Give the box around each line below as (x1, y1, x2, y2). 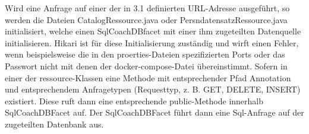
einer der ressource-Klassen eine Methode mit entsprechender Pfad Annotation (5, 71, 291, 84)
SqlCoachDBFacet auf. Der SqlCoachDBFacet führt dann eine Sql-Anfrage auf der (5, 106, 304, 119)
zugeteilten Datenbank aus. (5, 117, 104, 130)
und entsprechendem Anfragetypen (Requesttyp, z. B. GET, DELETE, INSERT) (5, 83, 301, 95)
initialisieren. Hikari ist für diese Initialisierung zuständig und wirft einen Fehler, (5, 36, 299, 49)
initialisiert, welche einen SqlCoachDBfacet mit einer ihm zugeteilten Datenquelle (5, 25, 301, 37)
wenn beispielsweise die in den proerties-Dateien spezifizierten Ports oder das (5, 48, 285, 60)
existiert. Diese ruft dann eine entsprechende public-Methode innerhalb (5, 94, 264, 107)
